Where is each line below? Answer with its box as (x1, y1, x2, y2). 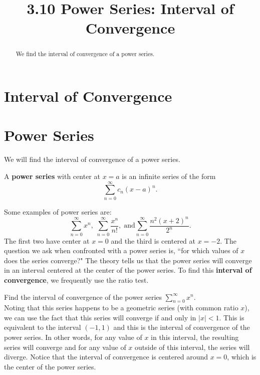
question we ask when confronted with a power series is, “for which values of (4, 245, 238, 256)
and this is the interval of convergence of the (113, 322, 250, 332)
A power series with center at (4, 170, 100, 181)
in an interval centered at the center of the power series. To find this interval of (4, 265, 252, 275)
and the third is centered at (111, 235, 196, 246)
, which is (227, 351, 256, 362)
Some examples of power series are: (4, 206, 112, 217)
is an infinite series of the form (122, 170, 216, 181)
